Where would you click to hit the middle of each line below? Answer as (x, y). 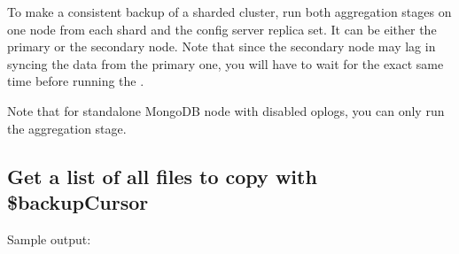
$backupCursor (78, 201)
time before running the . (76, 81)
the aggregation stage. (67, 128)
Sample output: (49, 239)
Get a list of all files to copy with (162, 176)
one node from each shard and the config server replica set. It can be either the (222, 29)
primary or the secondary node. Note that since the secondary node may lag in (222, 46)
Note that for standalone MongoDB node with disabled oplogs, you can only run (226, 110)
